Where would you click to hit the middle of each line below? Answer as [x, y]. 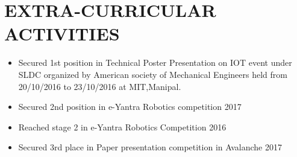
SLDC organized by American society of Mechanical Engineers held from [153, 74]
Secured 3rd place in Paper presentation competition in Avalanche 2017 [150, 147]
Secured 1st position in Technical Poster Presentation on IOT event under [155, 62]
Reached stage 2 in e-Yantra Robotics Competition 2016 [122, 127]
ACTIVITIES [62, 34]
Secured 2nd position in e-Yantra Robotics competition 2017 [130, 107]
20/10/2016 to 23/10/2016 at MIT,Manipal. [100, 86]
